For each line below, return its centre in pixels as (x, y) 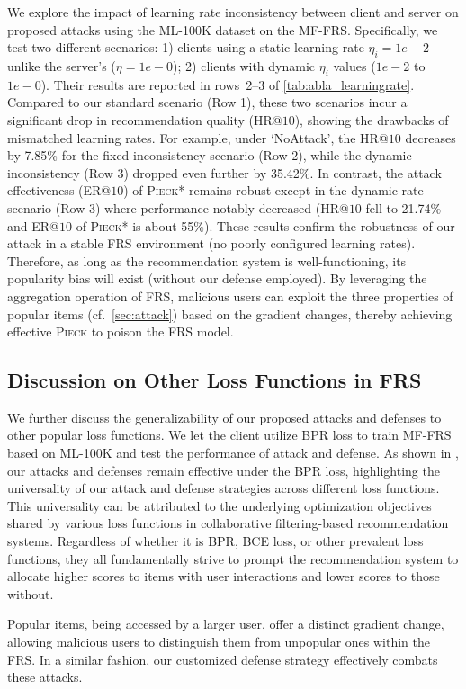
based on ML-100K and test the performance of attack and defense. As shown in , (233, 453)
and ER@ (33, 225)
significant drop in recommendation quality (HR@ (145, 119)
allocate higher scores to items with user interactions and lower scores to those (224, 576)
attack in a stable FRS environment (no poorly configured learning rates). (211, 243)
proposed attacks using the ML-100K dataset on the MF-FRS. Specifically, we (223, 29)
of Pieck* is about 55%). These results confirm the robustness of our (265, 225)
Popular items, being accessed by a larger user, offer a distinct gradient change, (226, 624)
